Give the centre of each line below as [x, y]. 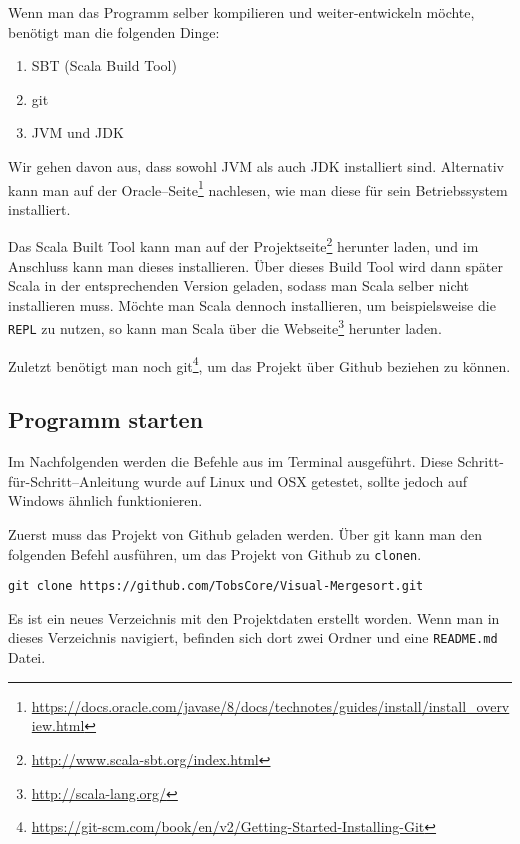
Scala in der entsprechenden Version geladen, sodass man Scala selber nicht [239, 285]
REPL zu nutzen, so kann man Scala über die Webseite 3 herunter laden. [225, 327]
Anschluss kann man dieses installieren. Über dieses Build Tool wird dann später [255, 265]
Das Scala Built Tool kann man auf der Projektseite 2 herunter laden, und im [243, 245]
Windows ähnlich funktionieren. [105, 500]
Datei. [27, 657]
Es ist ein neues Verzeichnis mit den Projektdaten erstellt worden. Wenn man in [254, 617]
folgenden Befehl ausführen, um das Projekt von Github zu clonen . [215, 553]
